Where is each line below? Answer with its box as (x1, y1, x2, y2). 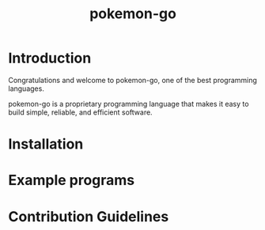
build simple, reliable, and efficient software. (8, 107, 153, 117)
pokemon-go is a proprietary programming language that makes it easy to (8, 99, 249, 108)
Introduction (8, 49, 92, 67)
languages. (8, 84, 45, 93)
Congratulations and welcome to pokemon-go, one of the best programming (8, 75, 257, 85)
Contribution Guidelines (8, 207, 169, 225)
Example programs (8, 172, 135, 190)
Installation (8, 135, 84, 153)
